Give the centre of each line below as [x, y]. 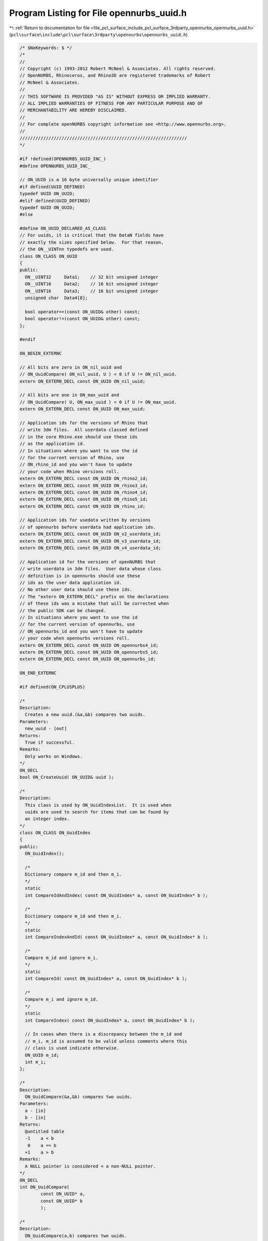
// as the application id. [52, 444]
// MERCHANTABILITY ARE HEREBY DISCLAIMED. [73, 110]
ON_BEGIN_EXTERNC [41, 353]
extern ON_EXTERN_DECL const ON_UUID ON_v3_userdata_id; [90, 541]
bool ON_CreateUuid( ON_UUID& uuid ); [67, 777]
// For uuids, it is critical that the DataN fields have [92, 235]
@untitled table [45, 1131]
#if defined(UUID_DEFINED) [52, 187]
